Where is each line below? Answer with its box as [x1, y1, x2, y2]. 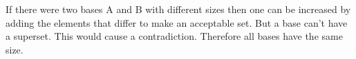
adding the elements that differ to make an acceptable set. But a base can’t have [6, 15, 348, 29]
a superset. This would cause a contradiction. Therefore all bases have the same [6, 29, 343, 43]
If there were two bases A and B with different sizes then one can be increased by [6, 2, 351, 16]
